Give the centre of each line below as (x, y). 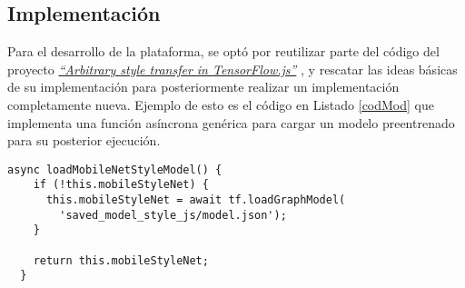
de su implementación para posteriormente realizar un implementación (203, 87)
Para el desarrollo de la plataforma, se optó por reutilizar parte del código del (223, 51)
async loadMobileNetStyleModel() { (115, 169)
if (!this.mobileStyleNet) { (121, 185)
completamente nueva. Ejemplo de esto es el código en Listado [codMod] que (221, 104)
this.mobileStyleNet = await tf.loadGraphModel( (196, 200)
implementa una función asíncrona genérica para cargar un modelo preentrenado (231, 122)
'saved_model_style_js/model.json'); (173, 215)
